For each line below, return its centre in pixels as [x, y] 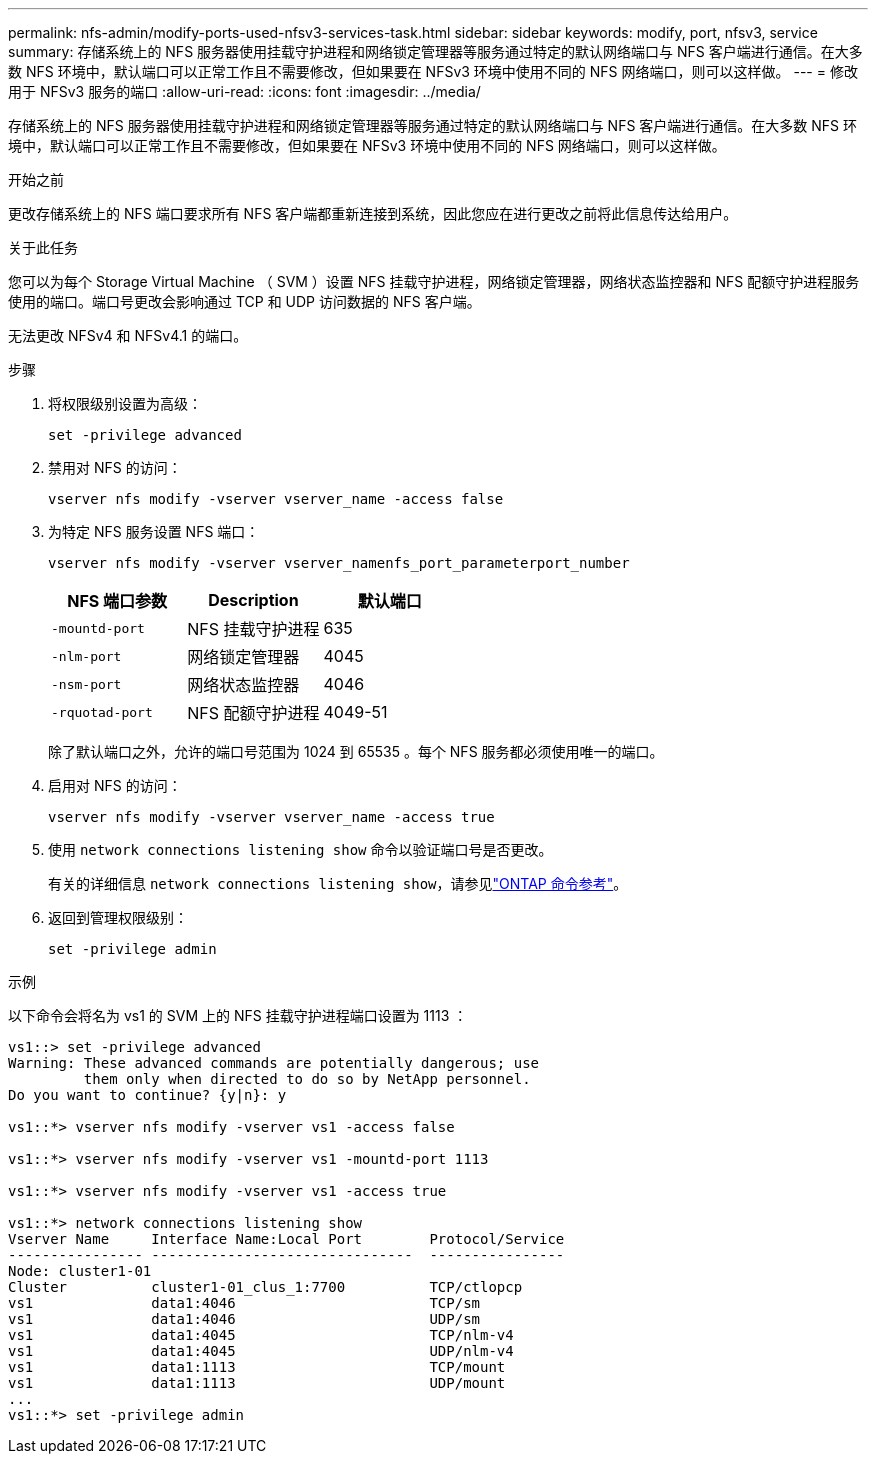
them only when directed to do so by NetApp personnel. [307, 1079]
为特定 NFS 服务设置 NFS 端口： [154, 531]
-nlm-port [86, 656]
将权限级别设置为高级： [125, 403]
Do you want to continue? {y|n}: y [147, 1095]
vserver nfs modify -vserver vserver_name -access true [271, 817]
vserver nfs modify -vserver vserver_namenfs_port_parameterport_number [339, 563]
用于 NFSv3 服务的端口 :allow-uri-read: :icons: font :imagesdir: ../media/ [244, 91]
